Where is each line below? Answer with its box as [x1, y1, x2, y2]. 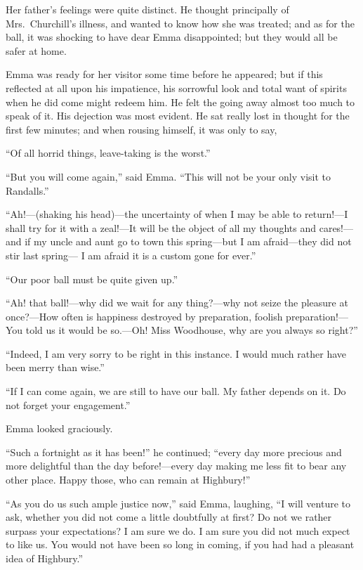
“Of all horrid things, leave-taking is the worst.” [6, 145, 211, 160]
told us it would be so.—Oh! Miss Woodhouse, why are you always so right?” [25, 323, 358, 337]
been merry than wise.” [6, 360, 105, 375]
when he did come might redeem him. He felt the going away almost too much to [6, 94, 355, 109]
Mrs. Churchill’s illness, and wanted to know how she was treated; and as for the [6, 15, 355, 30]
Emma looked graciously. [6, 421, 113, 436]
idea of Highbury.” [6, 551, 84, 565]
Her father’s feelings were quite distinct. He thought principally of [6, 2, 289, 16]
